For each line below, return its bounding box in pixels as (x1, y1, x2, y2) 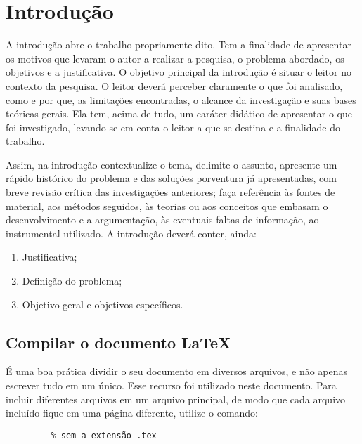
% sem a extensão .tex (51, 430, 157, 440)
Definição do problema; (22, 273, 122, 288)
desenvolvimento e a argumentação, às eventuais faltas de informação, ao (6, 212, 319, 227)
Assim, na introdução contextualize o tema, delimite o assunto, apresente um (6, 157, 337, 171)
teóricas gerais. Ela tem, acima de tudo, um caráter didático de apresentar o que (6, 106, 352, 121)
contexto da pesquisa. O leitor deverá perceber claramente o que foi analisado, (6, 78, 343, 93)
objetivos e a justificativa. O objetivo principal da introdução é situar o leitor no (6, 65, 351, 79)
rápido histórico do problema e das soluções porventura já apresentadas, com (6, 171, 337, 185)
